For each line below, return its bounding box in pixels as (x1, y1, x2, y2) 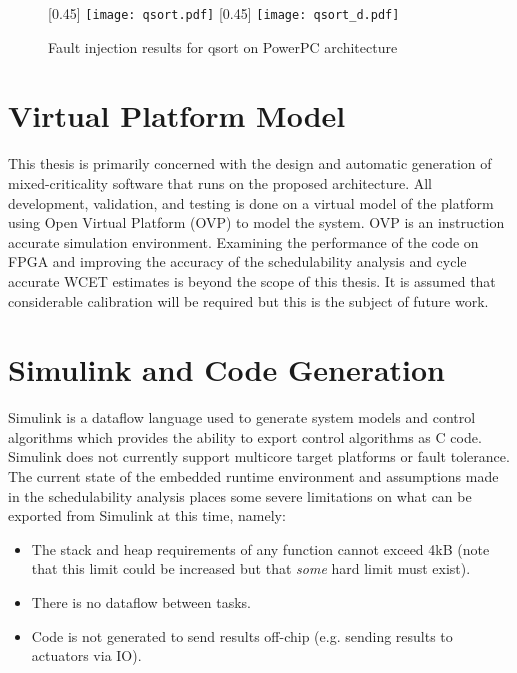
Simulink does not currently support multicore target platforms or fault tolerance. (8, 446, 510, 467)
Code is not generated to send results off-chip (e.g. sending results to (31, 625, 453, 646)
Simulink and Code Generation (8, 349, 445, 390)
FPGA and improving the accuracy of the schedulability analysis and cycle (8, 251, 467, 272)
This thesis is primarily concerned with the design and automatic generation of (8, 153, 492, 174)
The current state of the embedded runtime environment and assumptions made (8, 466, 499, 487)
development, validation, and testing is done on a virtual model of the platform (8, 192, 494, 213)
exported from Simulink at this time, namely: (8, 505, 286, 526)
